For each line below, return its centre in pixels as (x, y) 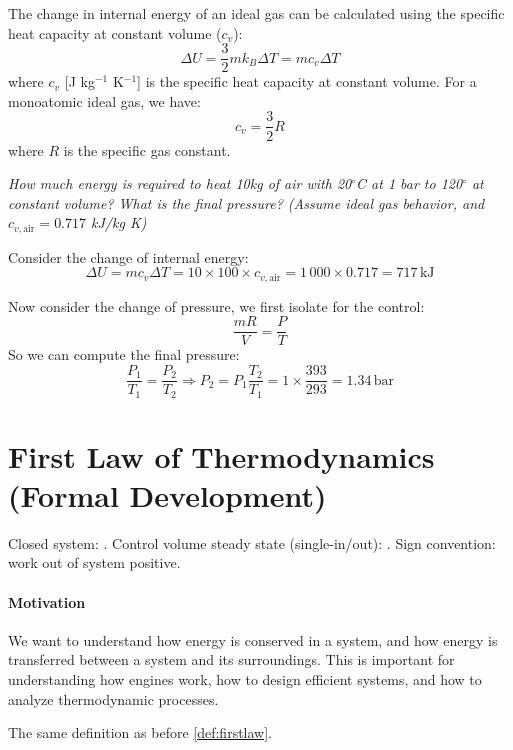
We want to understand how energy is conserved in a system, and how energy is (253, 639)
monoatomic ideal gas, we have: (104, 100)
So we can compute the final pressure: (124, 354)
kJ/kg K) (119, 222)
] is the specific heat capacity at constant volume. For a (307, 81)
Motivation (47, 601)
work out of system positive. (94, 562)
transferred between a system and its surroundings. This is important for (231, 659)
